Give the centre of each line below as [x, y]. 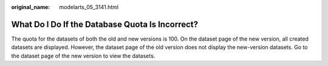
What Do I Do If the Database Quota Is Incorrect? [105, 24]
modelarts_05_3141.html [89, 7]
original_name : [31, 7]
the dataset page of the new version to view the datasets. [83, 56]
